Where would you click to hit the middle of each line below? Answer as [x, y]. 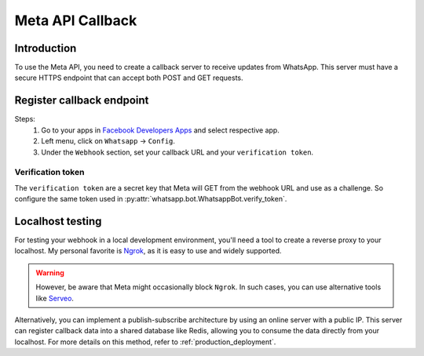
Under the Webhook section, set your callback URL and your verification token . [177, 152]
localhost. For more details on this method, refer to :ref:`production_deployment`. [145, 342]
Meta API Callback [76, 20]
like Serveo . [55, 298]
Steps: [25, 119]
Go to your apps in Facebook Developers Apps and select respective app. [161, 130]
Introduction [46, 48]
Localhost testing [58, 221]
